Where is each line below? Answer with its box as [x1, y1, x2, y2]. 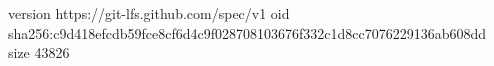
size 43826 [8, 42, 70, 63]
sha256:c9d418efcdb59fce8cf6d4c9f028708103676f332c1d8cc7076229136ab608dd [8, 22, 487, 43]
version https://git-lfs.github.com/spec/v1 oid [8, 3, 290, 23]
